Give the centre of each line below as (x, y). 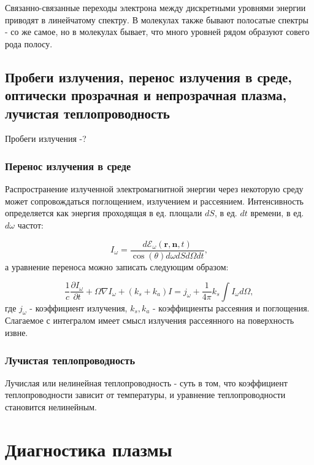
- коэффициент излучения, (78, 307)
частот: (30, 225)
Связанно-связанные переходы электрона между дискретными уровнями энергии (155, 7)
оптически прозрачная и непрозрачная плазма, (146, 95)
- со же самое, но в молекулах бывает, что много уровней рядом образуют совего (157, 32)
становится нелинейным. (51, 407)
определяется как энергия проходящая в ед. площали (104, 213)
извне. (17, 333)
